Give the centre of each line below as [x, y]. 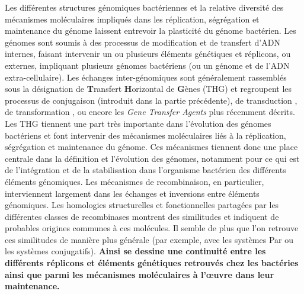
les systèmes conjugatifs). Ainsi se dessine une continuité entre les [135, 251]
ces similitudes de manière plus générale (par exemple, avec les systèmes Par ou [149, 239]
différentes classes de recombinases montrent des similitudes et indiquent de [142, 216]
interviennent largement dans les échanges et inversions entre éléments [132, 193]
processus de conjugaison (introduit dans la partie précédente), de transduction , [151, 100]
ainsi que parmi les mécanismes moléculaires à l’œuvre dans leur [140, 274]
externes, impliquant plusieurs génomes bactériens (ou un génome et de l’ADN [147, 65]
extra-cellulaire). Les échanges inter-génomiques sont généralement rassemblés [146, 77]
